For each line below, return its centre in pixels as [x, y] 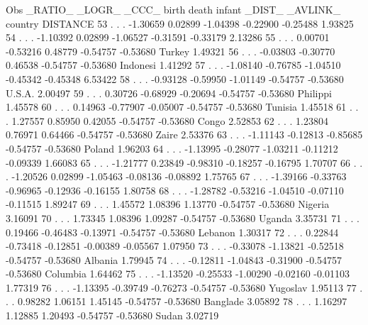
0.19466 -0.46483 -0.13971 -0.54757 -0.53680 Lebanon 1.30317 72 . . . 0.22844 [172, 232]
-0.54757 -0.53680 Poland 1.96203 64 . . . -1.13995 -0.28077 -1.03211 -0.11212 [172, 148]
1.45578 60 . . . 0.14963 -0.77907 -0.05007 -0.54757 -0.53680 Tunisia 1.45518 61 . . [182, 107]
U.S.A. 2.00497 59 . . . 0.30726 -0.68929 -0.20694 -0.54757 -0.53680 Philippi [169, 93]
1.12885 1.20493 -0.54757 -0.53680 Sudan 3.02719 [112, 315]
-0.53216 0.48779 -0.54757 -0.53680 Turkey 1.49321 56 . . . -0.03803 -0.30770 [171, 51]
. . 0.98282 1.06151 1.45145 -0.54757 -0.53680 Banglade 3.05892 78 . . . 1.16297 [177, 301]
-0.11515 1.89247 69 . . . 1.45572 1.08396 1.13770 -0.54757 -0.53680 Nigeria [168, 204]
